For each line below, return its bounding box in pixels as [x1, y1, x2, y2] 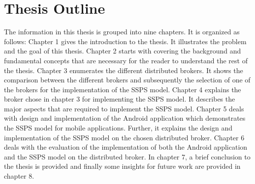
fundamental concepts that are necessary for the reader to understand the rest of [4, 55, 248, 65]
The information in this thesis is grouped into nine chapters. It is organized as [4, 26, 240, 37]
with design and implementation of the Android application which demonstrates [4, 113, 246, 123]
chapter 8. [4, 171, 34, 181]
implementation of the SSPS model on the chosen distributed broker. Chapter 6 [4, 132, 245, 142]
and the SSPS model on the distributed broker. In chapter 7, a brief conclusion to [4, 151, 251, 161]
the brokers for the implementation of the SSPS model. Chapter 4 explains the [4, 84, 241, 94]
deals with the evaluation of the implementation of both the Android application [4, 142, 248, 152]
